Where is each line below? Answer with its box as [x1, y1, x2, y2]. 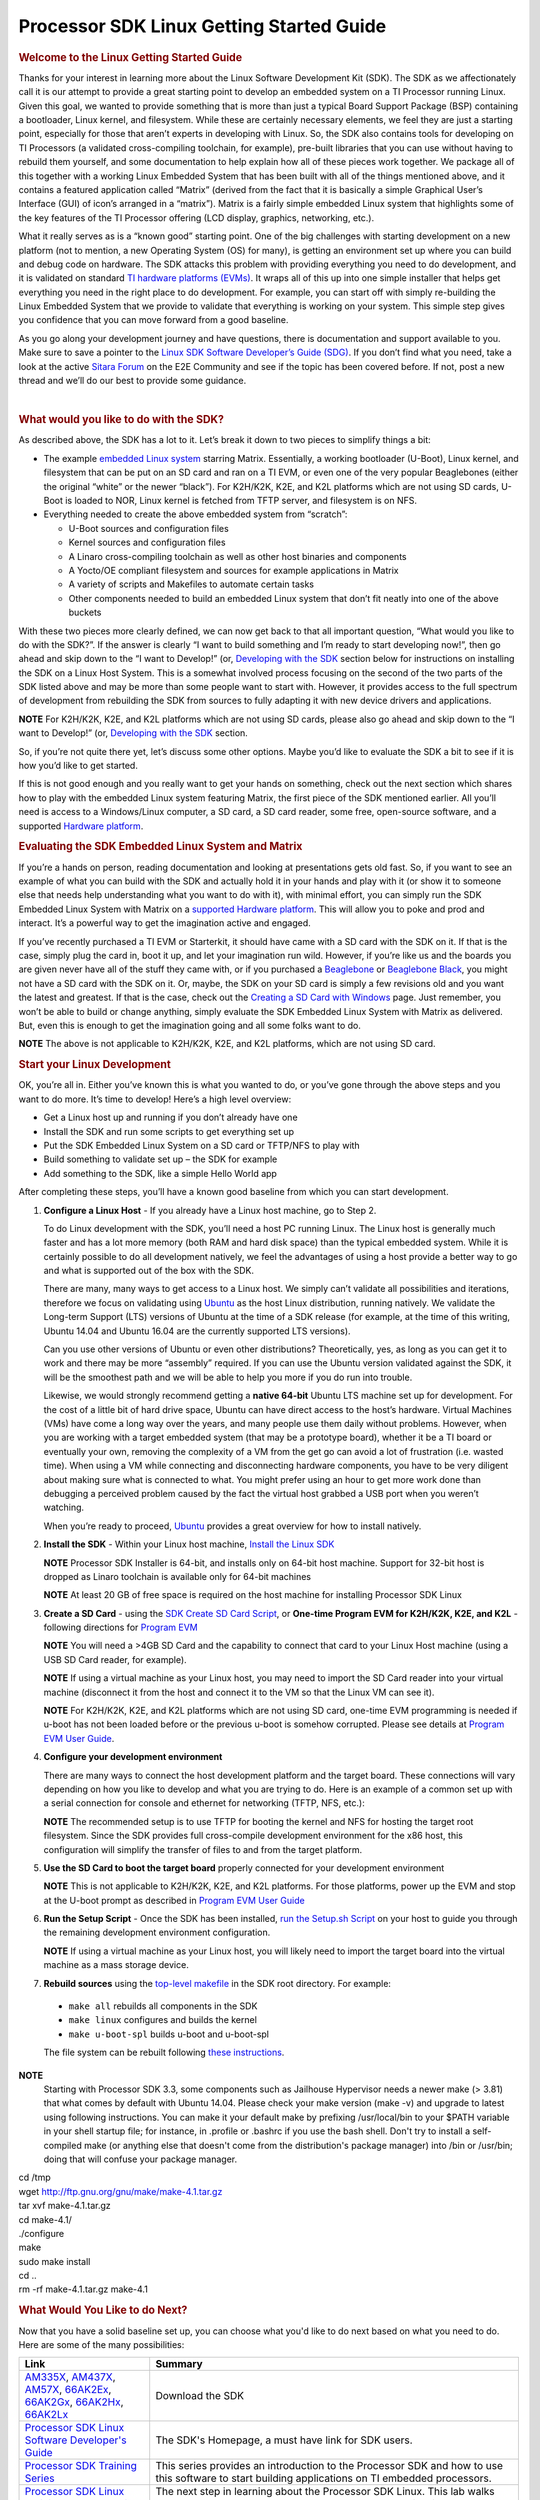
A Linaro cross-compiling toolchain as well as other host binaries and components [68, 550, 407, 562]
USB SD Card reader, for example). [43, 1653, 187, 1665]
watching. [43, 1501, 85, 1514]
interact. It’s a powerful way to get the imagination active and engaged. [18, 917, 312, 929]
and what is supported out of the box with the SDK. [43, 1265, 255, 1277]
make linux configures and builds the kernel [68, 2014, 257, 2026]
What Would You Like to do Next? [18, 2303, 188, 2317]
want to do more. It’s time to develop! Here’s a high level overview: [18, 1093, 292, 1105]
